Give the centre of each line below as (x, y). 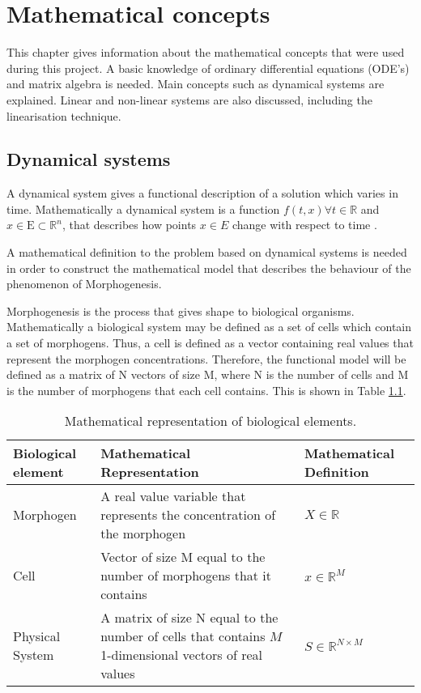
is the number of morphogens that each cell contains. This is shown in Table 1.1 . (206, 390)
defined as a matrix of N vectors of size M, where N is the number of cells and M (208, 374)
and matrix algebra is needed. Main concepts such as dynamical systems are (196, 84)
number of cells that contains (183, 636)
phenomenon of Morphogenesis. (84, 284)
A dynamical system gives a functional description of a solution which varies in (202, 193)
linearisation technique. (64, 115)
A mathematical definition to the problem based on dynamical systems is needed (207, 252)
